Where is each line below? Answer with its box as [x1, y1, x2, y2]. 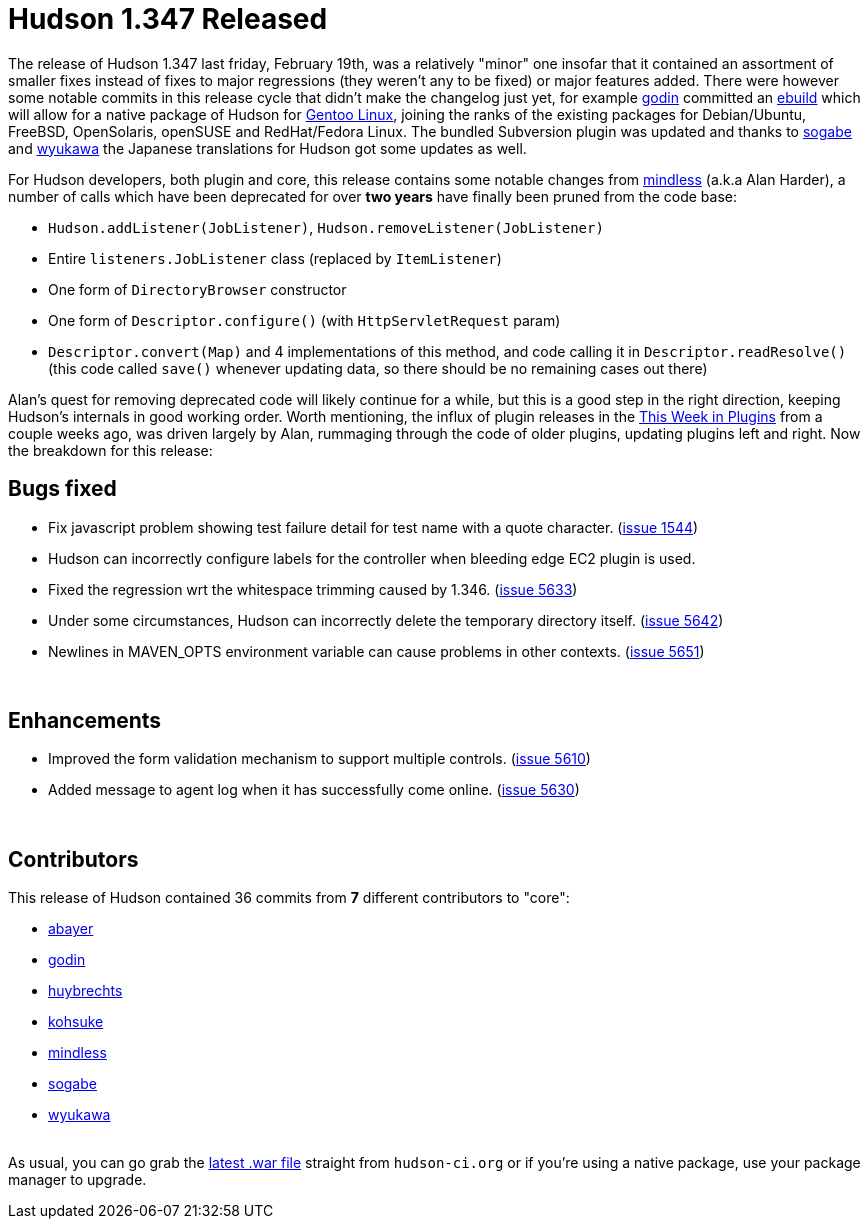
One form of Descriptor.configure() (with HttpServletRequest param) [48, 311, 561, 329]
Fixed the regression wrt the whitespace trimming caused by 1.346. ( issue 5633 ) [48, 580, 578, 598]
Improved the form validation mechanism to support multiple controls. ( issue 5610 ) [48, 750, 591, 768]
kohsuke [48, 1013, 104, 1031]
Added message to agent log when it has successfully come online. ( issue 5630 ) [48, 781, 580, 799]
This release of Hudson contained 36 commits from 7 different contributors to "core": [8, 889, 570, 907]
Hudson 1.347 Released [8, 2, 328, 36]
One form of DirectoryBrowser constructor [48, 280, 347, 298]
